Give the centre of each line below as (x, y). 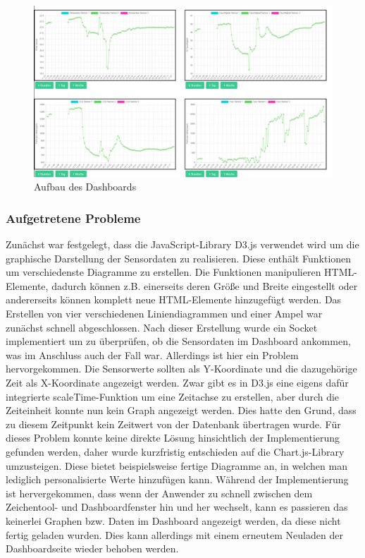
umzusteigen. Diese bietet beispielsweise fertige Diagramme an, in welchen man (177, 465)
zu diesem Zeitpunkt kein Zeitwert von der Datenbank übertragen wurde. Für (173, 424)
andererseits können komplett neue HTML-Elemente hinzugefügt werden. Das (174, 299)
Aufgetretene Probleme (73, 218)
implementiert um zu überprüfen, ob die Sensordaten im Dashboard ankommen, (178, 341)
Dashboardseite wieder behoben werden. (92, 548)
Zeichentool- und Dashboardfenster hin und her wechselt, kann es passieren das (177, 507)
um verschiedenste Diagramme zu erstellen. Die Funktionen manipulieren (163, 272)
